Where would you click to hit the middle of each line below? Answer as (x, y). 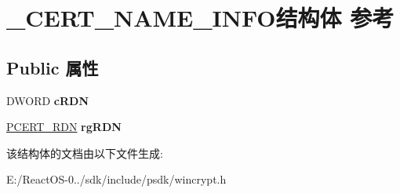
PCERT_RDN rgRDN (64, 127)
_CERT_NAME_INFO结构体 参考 (200, 18)
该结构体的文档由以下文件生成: (85, 153)
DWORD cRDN (48, 100)
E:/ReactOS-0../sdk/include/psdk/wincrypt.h (116, 179)
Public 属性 (53, 67)
